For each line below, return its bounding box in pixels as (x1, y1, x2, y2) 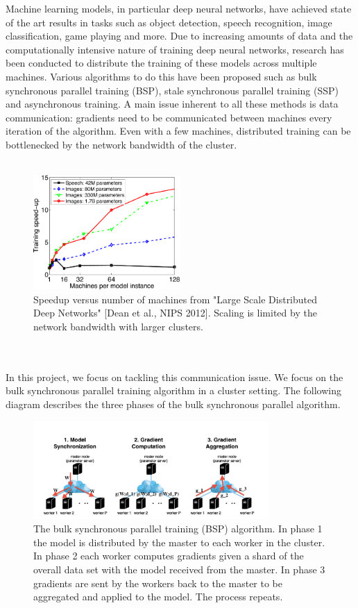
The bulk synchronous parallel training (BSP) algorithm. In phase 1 (33, 521, 323, 536)
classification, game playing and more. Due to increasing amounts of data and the (6, 28, 353, 43)
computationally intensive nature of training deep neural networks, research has (6, 42, 344, 56)
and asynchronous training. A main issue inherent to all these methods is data (6, 96, 339, 111)
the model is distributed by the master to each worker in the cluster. (33, 534, 325, 549)
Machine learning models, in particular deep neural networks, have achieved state (6, 1, 352, 15)
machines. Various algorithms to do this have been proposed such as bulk (6, 69, 317, 83)
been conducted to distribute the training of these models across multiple (6, 56, 317, 70)
